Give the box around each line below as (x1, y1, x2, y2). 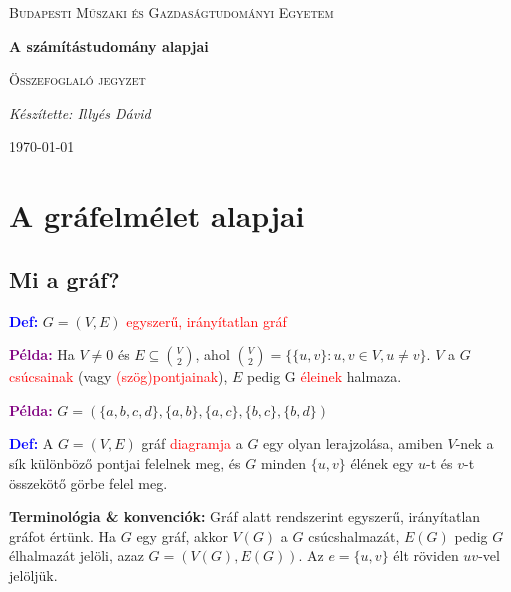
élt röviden (393, 545, 459, 566)
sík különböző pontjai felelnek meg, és (9, 452, 241, 473)
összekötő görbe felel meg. (9, 472, 168, 493)
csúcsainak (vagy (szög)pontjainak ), (9, 366, 228, 387)
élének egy (350, 452, 414, 473)
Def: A (9, 433, 54, 454)
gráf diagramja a (141, 433, 243, 454)
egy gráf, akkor (136, 525, 228, 546)
